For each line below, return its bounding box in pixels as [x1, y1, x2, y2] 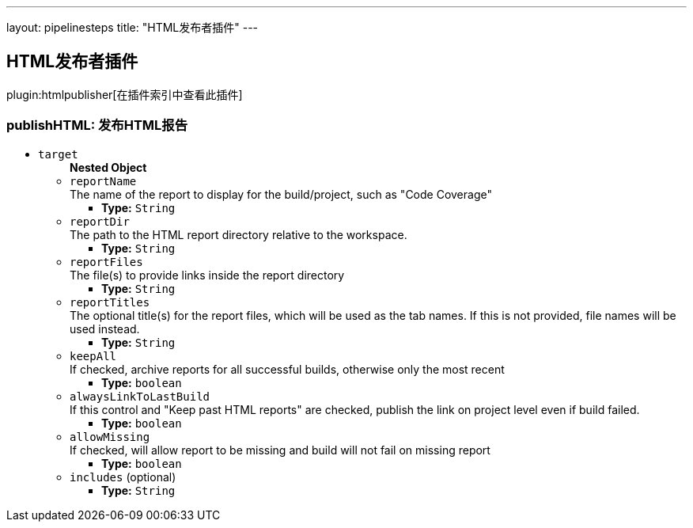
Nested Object [70, 160, 147, 174]
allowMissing [70, 430, 150, 443]
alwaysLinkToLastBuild [70, 389, 210, 403]
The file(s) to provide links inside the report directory [70, 268, 345, 282]
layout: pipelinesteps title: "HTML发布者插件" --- [6, 21, 259, 34]
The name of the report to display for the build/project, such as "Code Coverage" [70, 187, 492, 201]
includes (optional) [70, 469, 176, 484]
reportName [70, 174, 137, 188]
